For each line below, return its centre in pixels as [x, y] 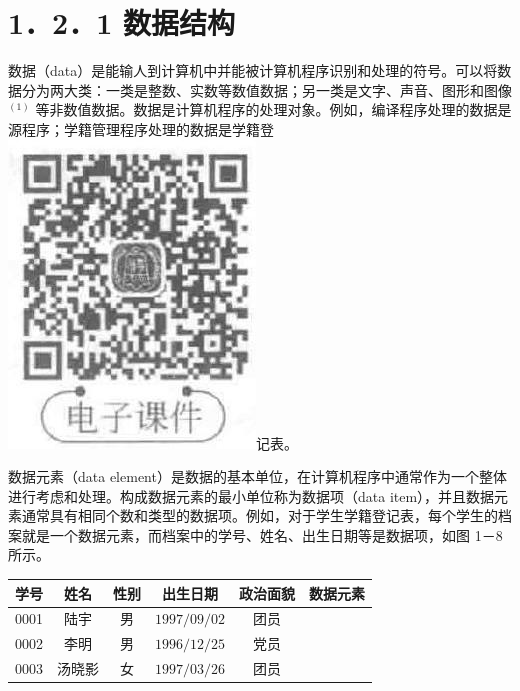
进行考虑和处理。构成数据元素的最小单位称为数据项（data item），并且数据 [251, 495]
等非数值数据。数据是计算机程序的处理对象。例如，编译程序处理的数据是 [273, 109]
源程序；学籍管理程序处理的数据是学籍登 [141, 128]
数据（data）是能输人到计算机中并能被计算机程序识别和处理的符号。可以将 [253, 70]
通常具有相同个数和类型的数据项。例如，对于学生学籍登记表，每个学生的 [259, 515]
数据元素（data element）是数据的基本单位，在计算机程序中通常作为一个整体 [257, 476]
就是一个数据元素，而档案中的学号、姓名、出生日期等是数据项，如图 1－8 [262, 534]
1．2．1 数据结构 [122, 22]
